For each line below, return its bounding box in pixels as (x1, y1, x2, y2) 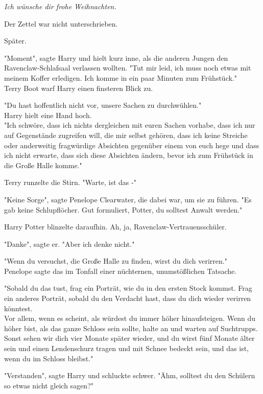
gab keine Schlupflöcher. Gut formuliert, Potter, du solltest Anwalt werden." (4, 204, 243, 215)
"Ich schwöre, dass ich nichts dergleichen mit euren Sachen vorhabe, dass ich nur (4, 120, 255, 130)
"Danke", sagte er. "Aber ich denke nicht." (4, 238, 135, 249)
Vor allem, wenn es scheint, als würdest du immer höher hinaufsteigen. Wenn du (4, 313, 256, 323)
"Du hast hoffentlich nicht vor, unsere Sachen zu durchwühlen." (4, 100, 202, 110)
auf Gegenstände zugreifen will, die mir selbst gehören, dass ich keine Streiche (4, 129, 248, 140)
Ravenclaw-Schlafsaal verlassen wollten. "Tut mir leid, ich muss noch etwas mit (4, 62, 251, 73)
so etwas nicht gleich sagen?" (4, 380, 93, 390)
